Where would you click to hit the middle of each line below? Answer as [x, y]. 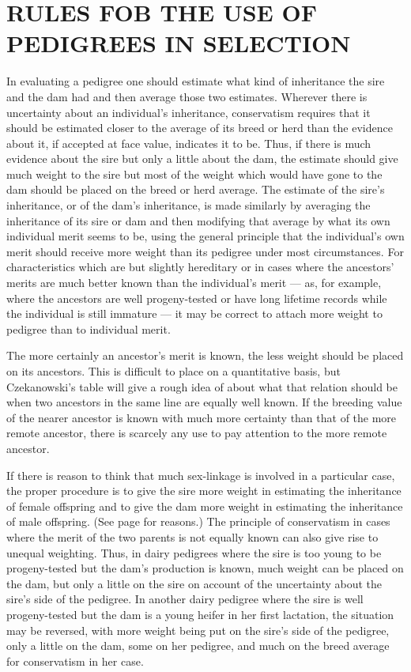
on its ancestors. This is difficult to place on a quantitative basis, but [173, 371]
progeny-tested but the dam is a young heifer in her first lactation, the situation [200, 614]
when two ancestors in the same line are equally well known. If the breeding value [204, 402]
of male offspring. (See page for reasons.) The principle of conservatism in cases [198, 521]
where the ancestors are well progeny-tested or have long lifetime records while [197, 298]
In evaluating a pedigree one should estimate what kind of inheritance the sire [196, 81]
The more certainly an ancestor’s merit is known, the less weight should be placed [205, 355]
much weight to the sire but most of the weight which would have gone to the [194, 174]
